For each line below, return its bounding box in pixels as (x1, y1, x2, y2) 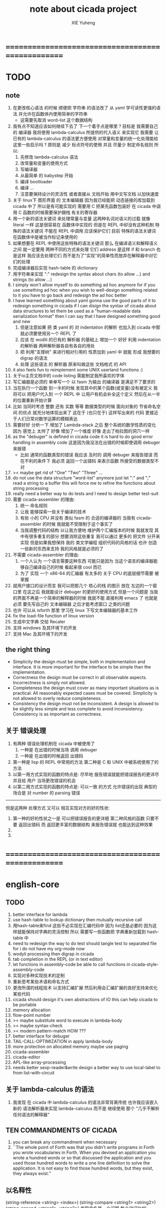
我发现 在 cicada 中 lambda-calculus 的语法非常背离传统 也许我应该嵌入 (12, 1099, 158, 1105)
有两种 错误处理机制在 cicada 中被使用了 (12, 740, 95, 746)
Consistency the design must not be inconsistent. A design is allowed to (12, 701, 159, 706)
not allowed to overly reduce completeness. (12, 695, 102, 701)
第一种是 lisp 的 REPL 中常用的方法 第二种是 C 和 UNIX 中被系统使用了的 (12, 759, 159, 765)
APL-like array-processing (12, 1059, 66, 1065)
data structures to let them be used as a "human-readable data (12, 308, 141, 314)
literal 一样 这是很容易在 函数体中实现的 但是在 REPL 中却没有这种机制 (12, 222, 154, 228)
